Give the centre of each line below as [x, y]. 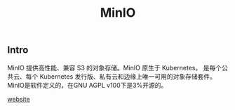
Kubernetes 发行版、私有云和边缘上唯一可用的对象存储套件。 [128, 76]
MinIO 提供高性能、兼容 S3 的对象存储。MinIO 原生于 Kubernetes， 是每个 [115, 68]
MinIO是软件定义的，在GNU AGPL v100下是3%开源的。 [87, 85]
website [19, 99]
